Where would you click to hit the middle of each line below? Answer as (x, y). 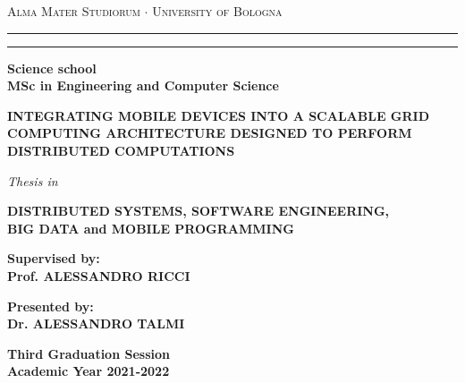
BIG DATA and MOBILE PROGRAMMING (151, 228)
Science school (52, 68)
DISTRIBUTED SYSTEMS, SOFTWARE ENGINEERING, (199, 211)
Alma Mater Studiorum (74, 11)
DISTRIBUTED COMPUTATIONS (121, 150)
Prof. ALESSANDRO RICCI (99, 275)
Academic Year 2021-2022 (89, 371)
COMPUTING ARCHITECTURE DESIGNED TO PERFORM (210, 133)
